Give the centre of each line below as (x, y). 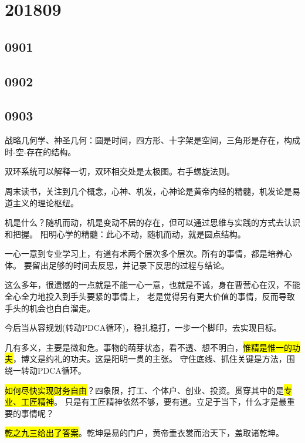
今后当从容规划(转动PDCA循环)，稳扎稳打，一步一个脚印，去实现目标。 (143, 328)
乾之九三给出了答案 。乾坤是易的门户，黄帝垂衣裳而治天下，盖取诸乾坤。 (144, 433)
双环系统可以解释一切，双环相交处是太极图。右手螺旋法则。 (120, 171)
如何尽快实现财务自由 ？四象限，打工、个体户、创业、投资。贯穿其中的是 (144, 390)
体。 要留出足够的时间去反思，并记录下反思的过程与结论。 (117, 265)
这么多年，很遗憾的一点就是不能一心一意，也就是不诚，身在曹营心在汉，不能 (152, 285)
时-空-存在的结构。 (40, 151)
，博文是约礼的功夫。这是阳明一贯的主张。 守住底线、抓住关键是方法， (150, 359)
